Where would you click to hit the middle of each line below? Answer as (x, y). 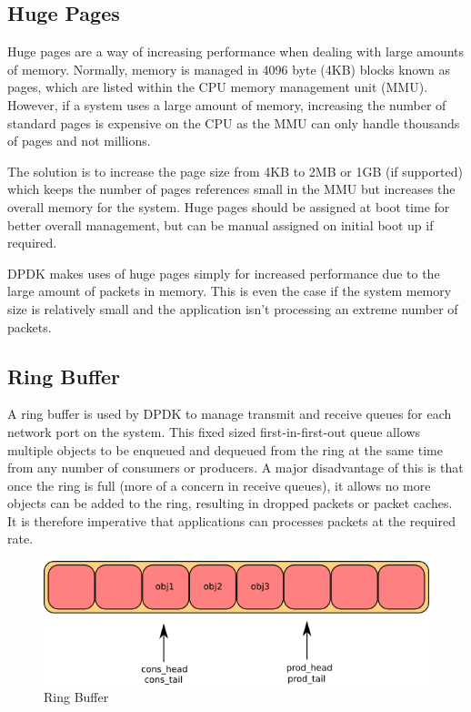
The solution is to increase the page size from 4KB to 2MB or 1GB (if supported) (235, 171)
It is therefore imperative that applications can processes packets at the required (231, 520)
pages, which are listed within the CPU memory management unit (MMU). (218, 87)
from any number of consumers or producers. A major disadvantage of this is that (235, 468)
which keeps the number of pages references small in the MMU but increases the (231, 189)
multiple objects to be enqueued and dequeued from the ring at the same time (225, 449)
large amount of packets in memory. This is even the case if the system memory (230, 291)
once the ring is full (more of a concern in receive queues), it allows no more (219, 485)
